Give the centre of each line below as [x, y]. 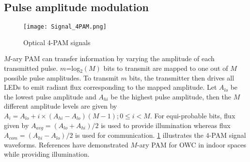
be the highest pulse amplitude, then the [171, 96]
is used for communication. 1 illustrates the [139, 135]
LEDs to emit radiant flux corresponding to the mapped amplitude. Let [110, 87]
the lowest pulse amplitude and [50, 96]
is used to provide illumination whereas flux [166, 125]
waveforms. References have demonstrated [66, 144]
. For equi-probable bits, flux [193, 116]
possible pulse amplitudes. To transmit [61, 77]
